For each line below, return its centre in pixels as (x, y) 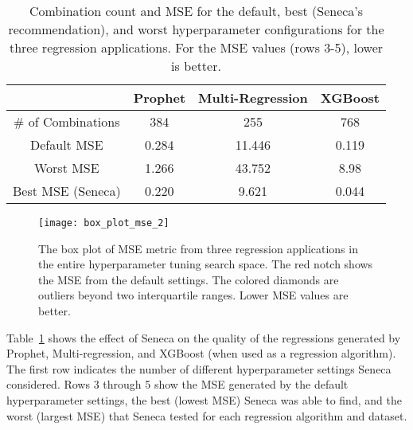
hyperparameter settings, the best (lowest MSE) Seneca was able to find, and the (204, 400)
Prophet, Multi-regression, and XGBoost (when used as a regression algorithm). (201, 353)
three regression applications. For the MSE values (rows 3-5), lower (196, 47)
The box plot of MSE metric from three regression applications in (198, 248)
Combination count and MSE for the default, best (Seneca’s (196, 11)
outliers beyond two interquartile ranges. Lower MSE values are (193, 295)
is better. (196, 66)
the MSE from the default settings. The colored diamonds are (189, 279)
